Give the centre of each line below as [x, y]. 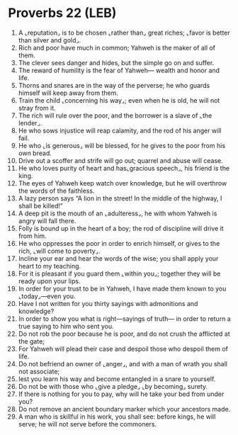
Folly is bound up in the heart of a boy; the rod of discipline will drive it [121, 228]
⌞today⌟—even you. [47, 296]
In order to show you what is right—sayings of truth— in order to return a [124, 318]
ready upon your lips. [49, 281]
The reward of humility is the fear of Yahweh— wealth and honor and [119, 70]
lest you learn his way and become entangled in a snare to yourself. [117, 379]
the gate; [32, 341]
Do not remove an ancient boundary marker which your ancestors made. [124, 409]
